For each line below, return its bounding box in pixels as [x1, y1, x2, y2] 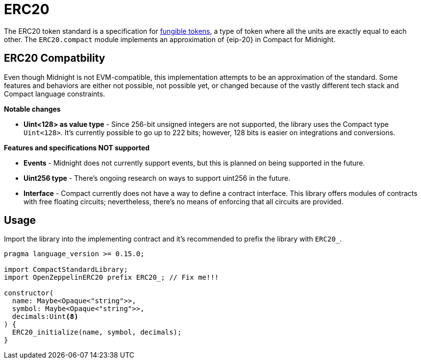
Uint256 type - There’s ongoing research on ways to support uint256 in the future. [24, 173, 291, 182]
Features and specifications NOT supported [4, 143, 150, 152]
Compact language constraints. [4, 89, 105, 98]
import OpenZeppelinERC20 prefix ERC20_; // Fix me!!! [4, 273, 219, 282]
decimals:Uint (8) [12, 313, 78, 321]
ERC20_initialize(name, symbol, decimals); [12, 328, 182, 337]
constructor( [4, 289, 54, 297]
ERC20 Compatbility [4, 52, 105, 65]
